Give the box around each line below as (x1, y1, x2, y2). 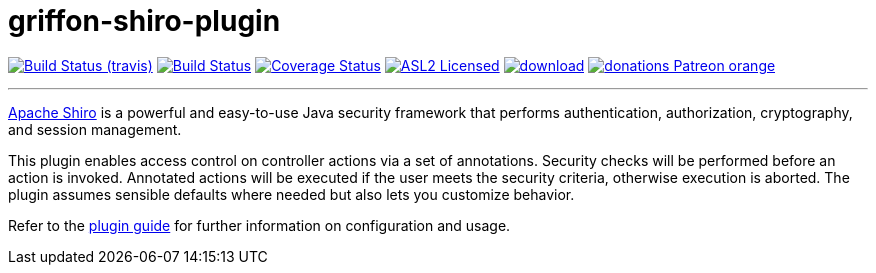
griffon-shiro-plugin (8, 4, 281, 38)
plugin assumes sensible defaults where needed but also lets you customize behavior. (8, 185, 575, 203)
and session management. (8, 120, 182, 138)
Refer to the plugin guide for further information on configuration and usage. (8, 216, 511, 234)
